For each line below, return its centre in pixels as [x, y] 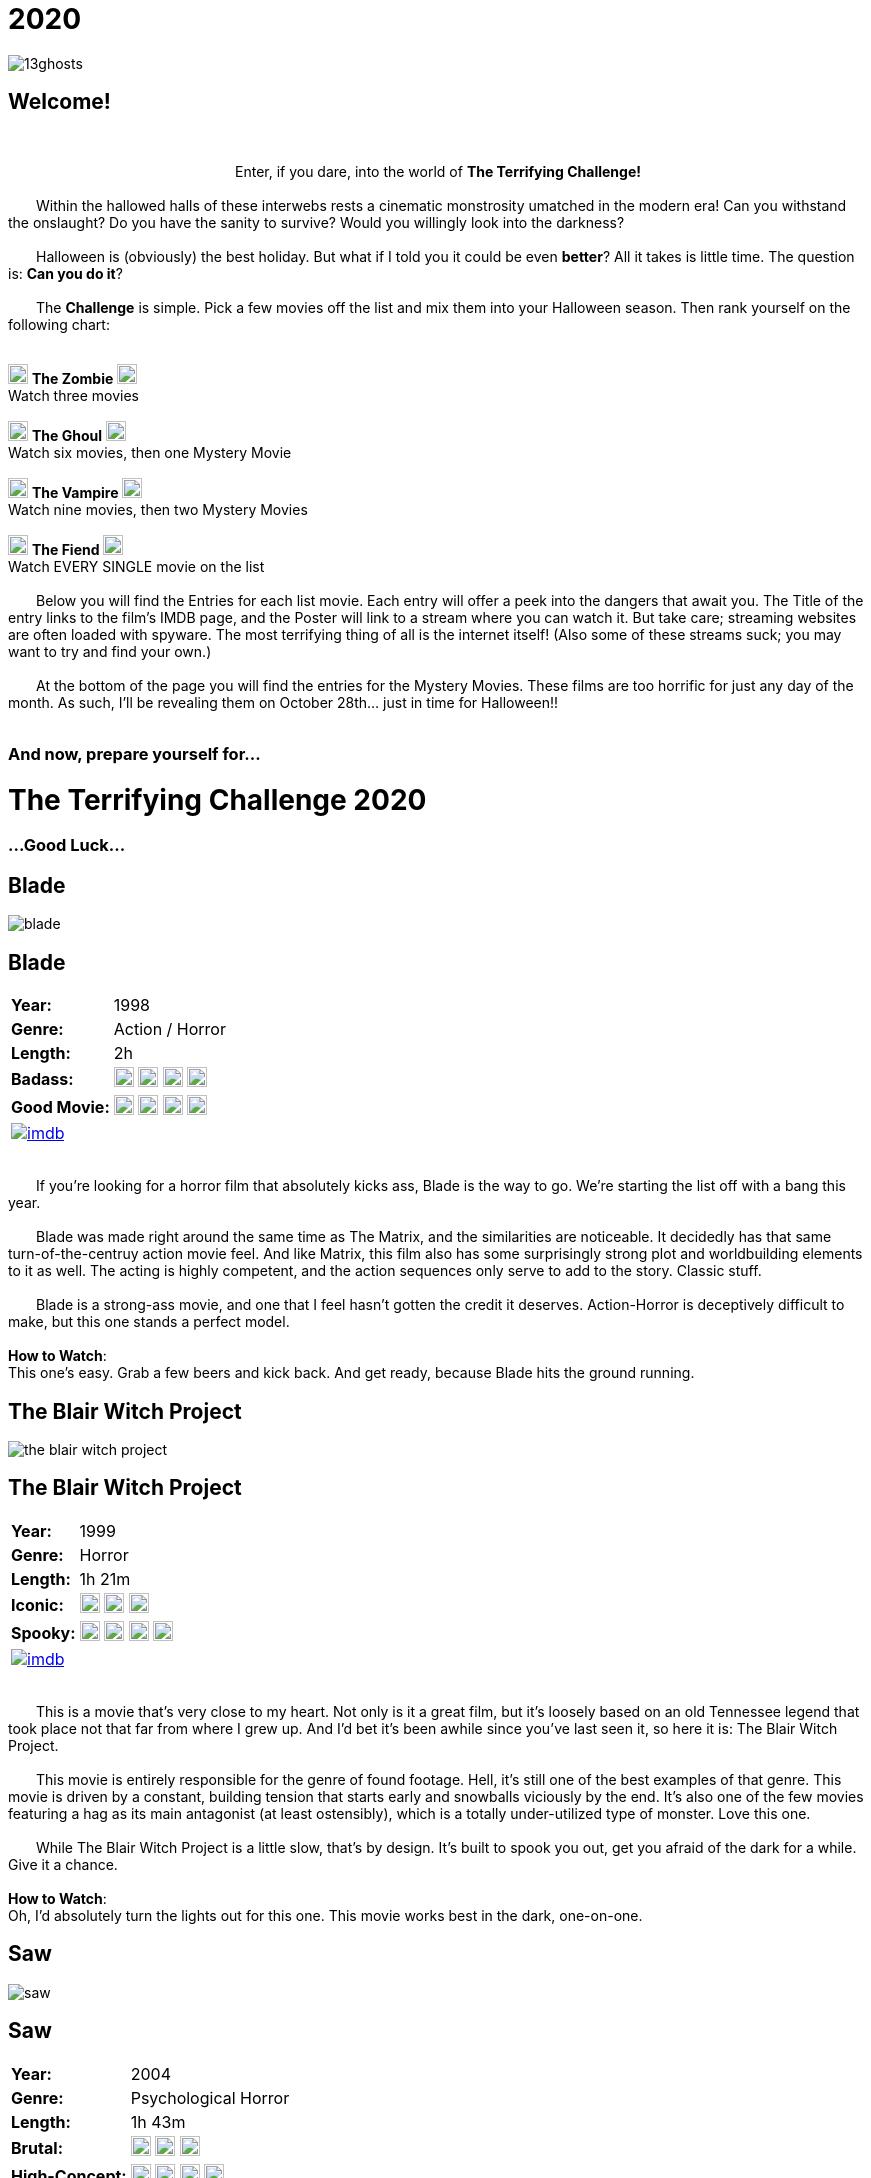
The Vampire [75, 492]
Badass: [42, 1079]
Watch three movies [73, 395]
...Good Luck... [67, 845]
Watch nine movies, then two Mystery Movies [158, 509]
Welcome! [59, 102]
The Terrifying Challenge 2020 [217, 799]
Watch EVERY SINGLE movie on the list [136, 566]
